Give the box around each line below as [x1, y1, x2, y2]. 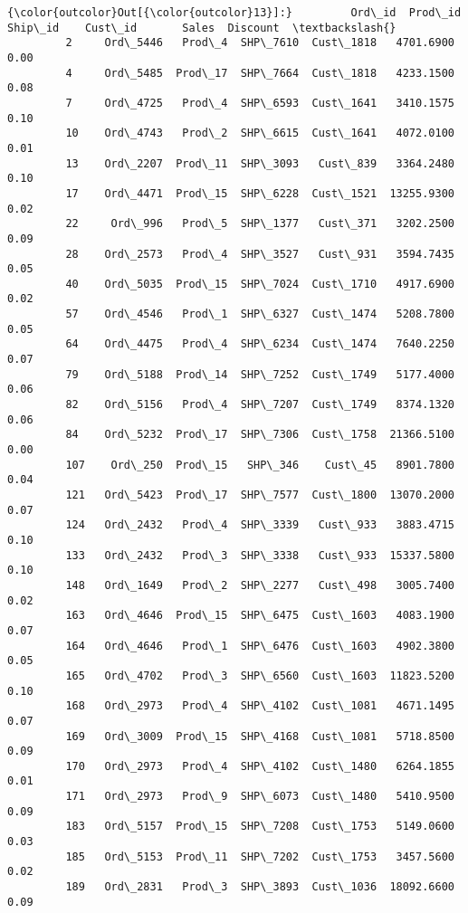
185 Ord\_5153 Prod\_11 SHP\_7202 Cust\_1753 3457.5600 [65, 850, 454, 863]
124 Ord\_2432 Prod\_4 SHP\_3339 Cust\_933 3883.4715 [65, 518, 454, 532]
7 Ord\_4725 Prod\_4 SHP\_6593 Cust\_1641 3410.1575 [65, 96, 454, 109]
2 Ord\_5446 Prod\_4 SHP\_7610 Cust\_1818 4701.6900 [65, 36, 454, 50]
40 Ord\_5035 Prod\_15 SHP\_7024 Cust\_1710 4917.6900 [65, 277, 454, 290]
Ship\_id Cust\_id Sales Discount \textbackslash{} [7, 21, 396, 34]
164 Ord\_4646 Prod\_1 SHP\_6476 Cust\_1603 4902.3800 [65, 639, 454, 652]
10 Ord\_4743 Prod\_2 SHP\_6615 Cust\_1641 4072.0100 [65, 127, 454, 140]
